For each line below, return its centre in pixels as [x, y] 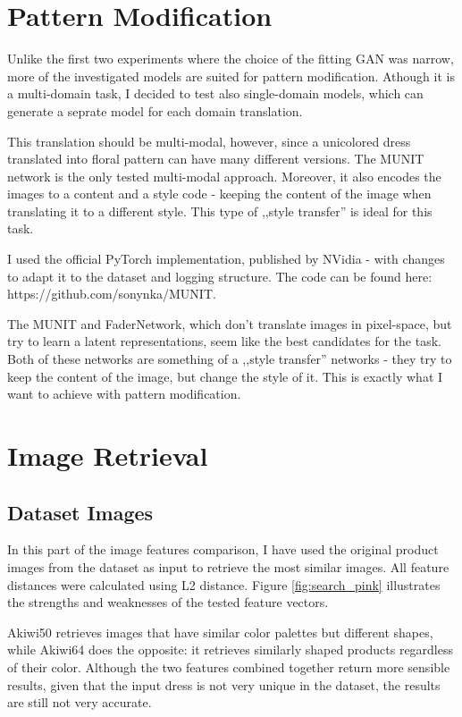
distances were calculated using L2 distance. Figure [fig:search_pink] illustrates [224, 584]
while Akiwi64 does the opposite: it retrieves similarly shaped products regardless [231, 650]
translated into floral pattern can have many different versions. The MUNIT [216, 159]
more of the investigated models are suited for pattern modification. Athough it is [231, 76]
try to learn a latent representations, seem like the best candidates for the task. [224, 341]
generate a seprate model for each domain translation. [155, 110]
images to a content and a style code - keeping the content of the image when [219, 194]
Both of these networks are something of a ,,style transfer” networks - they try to [230, 359]
